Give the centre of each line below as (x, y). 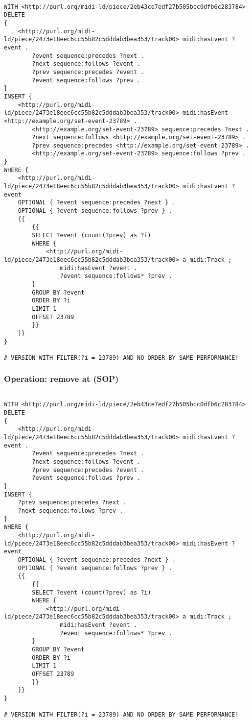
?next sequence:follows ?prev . (70, 510)
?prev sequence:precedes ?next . (72, 503)
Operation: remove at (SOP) (61, 379)
